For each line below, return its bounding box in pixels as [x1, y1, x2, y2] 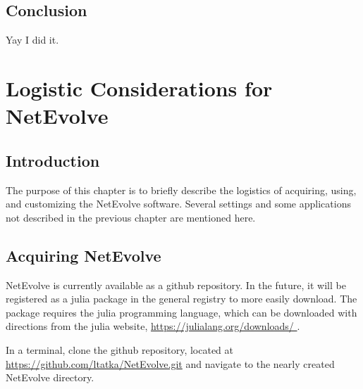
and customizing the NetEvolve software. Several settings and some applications [6, 196, 351, 211]
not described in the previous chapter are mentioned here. [6, 210, 256, 224]
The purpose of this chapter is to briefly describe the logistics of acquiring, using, [6, 182, 357, 197]
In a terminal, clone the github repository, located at [6, 342, 233, 357]
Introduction [6, 149, 100, 171]
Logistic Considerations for [6, 73, 273, 102]
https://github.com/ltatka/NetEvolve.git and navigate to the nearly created [6, 356, 335, 371]
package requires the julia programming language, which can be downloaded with [6, 305, 357, 319]
